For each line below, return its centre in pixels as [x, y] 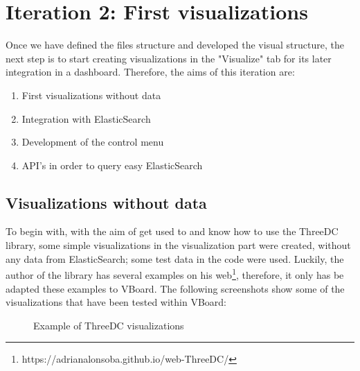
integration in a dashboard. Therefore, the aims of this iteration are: [150, 72]
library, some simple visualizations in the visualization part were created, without [178, 245]
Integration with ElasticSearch [86, 118]
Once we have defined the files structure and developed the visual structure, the [175, 45]
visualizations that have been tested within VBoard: [116, 302]
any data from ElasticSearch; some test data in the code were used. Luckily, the [175, 258]
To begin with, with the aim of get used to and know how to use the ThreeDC [172, 231]
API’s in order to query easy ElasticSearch [112, 165]
